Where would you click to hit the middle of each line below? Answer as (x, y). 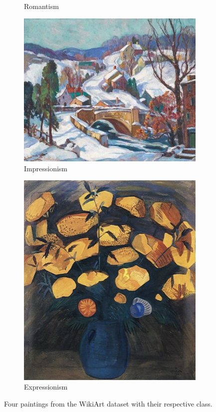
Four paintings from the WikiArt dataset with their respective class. (108, 403)
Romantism (41, 6)
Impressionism (46, 168)
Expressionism (46, 387)
